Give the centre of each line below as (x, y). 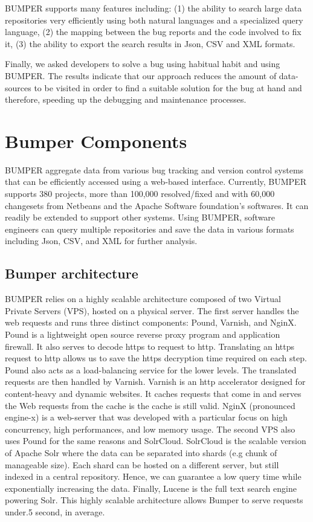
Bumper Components (96, 140)
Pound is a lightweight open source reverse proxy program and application (143, 334)
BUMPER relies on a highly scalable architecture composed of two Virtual (143, 299)
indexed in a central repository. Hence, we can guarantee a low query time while (153, 476)
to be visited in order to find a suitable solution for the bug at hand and (168, 87)
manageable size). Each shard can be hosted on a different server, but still (142, 464)
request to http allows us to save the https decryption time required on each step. (156, 358)
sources (18, 87)
